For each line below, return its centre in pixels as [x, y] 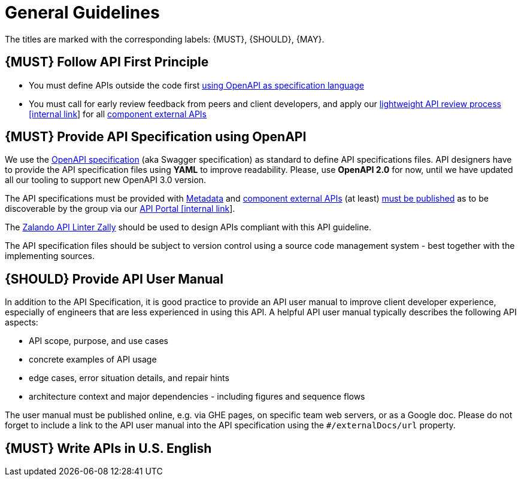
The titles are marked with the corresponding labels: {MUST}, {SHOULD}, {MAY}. [165, 39]
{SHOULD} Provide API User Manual [114, 279]
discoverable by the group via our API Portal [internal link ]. [120, 209]
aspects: [22, 322]
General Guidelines [82, 13]
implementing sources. [50, 256]
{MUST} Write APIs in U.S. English [108, 448]
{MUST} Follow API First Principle [107, 62]
